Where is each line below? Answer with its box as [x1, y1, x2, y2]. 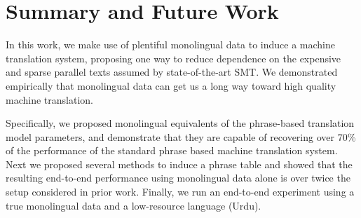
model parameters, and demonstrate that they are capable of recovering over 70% [6, 129, 356, 144]
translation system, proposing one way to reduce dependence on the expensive [6, 50, 341, 65]
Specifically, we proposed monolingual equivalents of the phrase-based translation [6, 116, 355, 130]
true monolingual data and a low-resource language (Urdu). [6, 198, 261, 212]
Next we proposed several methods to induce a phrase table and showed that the [6, 156, 353, 171]
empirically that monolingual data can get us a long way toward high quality [6, 78, 336, 93]
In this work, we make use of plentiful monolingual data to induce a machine [6, 37, 335, 52]
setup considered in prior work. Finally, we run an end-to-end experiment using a [6, 184, 355, 199]
